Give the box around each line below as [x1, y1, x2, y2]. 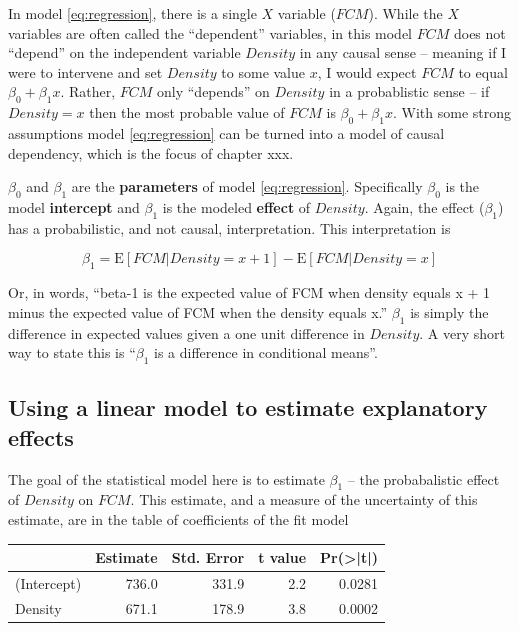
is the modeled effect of [162, 196, 311, 217]
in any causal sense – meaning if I [299, 42, 507, 63]
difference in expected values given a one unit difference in [8, 322, 365, 343]
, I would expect [317, 61, 417, 82]
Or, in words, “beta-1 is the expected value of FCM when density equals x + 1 [8, 282, 490, 303]
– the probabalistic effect [347, 468, 500, 489]
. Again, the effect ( [364, 196, 485, 217]
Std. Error [171, 547, 245, 567]
